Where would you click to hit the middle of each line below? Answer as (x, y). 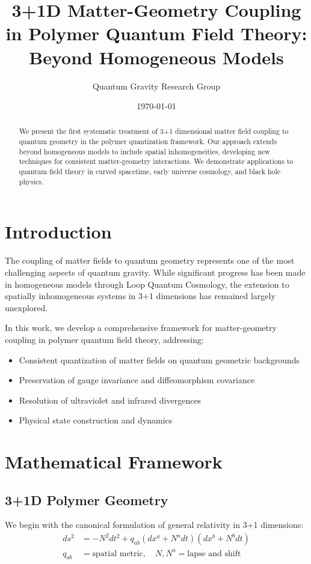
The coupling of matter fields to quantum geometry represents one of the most (150, 260)
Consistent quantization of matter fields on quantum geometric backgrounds (159, 359)
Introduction (58, 232)
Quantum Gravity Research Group (156, 86)
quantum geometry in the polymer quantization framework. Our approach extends (148, 141)
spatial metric (118, 553)
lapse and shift (214, 553)
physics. (31, 181)
